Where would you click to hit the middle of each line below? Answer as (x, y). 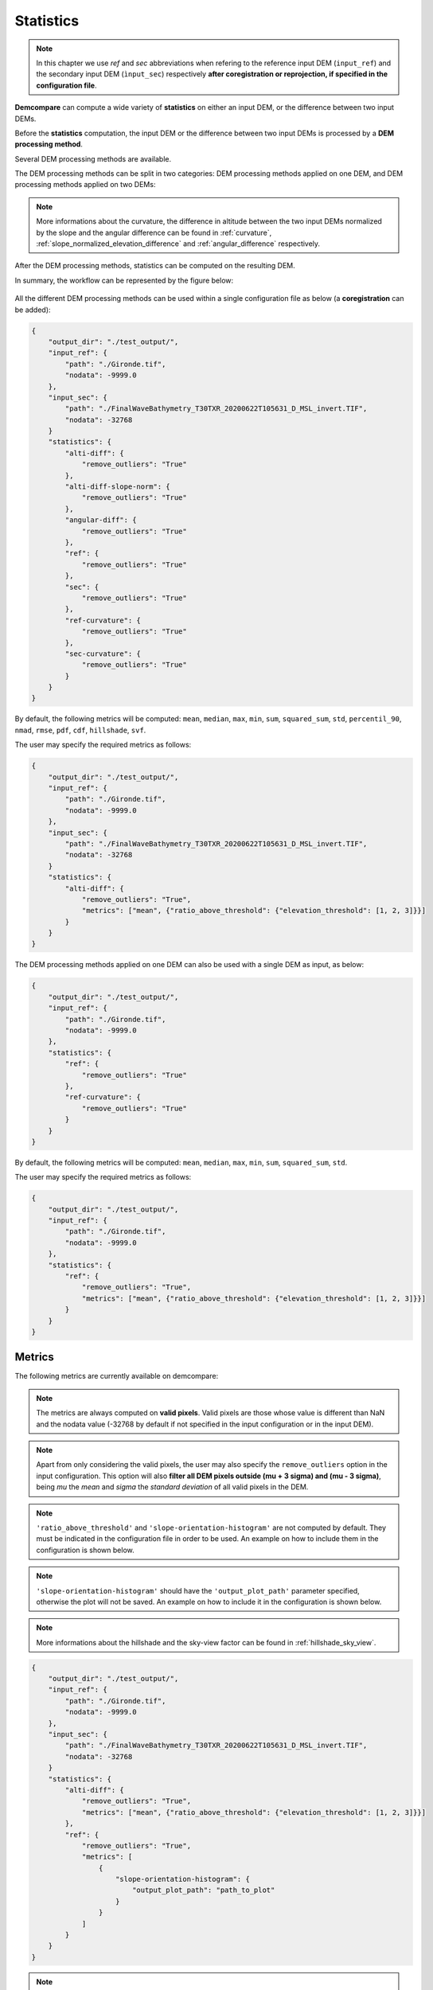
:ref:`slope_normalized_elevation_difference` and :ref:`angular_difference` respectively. (178, 244)
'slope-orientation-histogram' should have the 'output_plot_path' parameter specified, (198, 1590)
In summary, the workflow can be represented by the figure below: (124, 280)
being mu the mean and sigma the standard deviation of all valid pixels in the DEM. (172, 1487)
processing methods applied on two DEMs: (85, 185)
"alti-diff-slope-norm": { (117, 487)
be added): (33, 310)
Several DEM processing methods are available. (93, 158)
